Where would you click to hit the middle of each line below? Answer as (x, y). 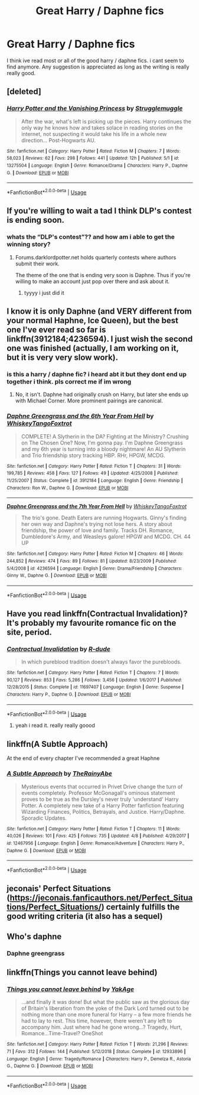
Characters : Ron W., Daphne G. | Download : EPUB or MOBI (68, 488)
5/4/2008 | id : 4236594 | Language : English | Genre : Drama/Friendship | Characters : (94, 568)
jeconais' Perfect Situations (59, 888)
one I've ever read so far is (56, 329)
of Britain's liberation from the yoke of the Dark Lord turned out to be (105, 1008)
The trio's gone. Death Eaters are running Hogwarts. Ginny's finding (104, 518)
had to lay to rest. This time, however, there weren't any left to (97, 1021)
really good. (21, 73)
